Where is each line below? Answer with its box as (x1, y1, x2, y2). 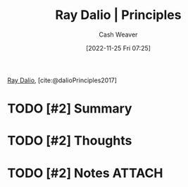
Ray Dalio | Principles (55, 7, 182, 23)
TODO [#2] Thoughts (7, 133, 132, 149)
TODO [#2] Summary (7, 101, 132, 117)
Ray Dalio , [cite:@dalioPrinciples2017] (7, 76, 118, 84)
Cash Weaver (99, 30, 138, 39)
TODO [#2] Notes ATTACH (7, 165, 163, 181)
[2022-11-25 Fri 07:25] (85, 44, 151, 52)
